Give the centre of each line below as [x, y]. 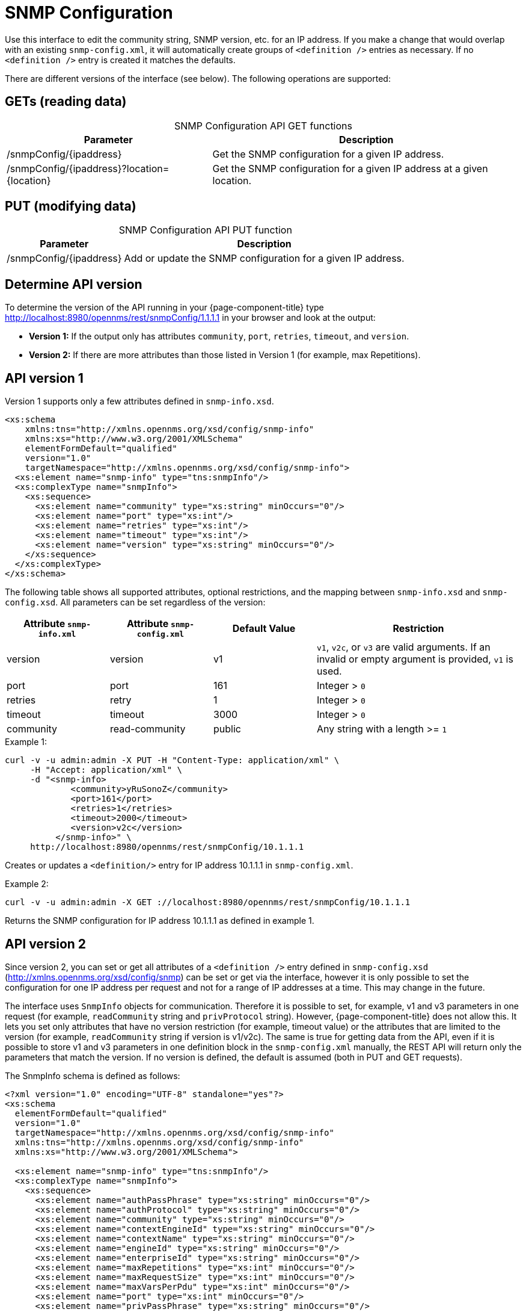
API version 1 [44, 378]
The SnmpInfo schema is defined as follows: [93, 1075]
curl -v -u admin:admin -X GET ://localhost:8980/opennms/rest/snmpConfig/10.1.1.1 [208, 902]
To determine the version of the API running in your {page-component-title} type [164, 308]
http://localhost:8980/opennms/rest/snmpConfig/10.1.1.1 [167, 847]
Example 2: [27, 884]
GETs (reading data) [66, 102]
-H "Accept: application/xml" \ [106, 770]
